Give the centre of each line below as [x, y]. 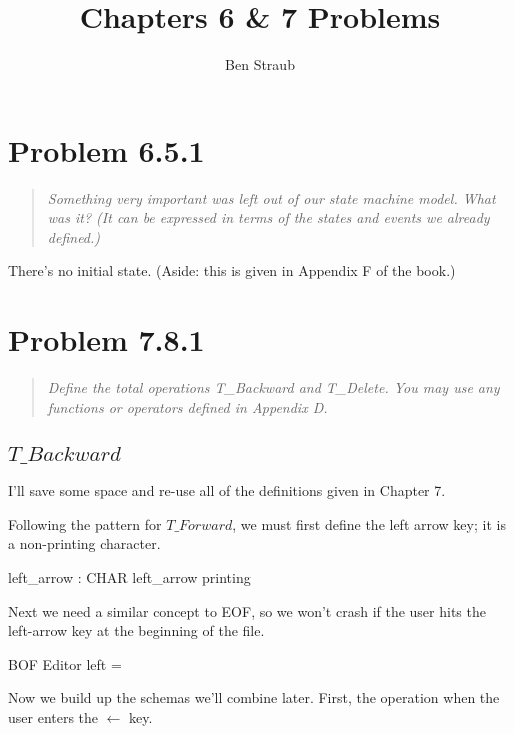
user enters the [53, 716]
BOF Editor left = [65, 663]
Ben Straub [260, 64]
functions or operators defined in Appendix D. [187, 406]
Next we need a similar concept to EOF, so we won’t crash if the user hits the [247, 610]
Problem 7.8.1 [106, 339]
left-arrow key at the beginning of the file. [136, 630]
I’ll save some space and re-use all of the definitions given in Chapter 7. [227, 490]
